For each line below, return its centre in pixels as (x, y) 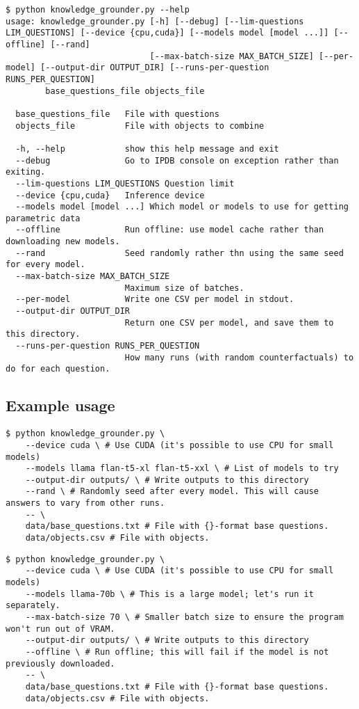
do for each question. (58, 369)
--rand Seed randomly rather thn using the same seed (179, 253)
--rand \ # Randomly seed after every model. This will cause (172, 492)
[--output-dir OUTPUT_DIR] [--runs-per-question (155, 68)
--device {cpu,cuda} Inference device (110, 195)
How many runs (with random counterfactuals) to (239, 357)
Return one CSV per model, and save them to (229, 322)
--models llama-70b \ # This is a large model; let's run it (169, 594)
